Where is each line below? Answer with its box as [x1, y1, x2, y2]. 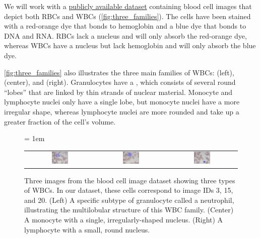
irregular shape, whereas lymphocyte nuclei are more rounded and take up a [4, 106, 239, 116]
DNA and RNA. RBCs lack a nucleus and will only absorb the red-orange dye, [4, 30, 247, 41]
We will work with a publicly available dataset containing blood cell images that [4, 1, 252, 11]
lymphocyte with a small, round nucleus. [24, 224, 150, 234]
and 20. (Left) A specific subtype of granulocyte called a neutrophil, [24, 194, 234, 205]
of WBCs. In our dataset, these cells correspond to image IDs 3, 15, [24, 185, 233, 195]
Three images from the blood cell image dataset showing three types [24, 175, 235, 185]
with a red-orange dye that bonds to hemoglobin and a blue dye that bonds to [4, 21, 246, 31]
